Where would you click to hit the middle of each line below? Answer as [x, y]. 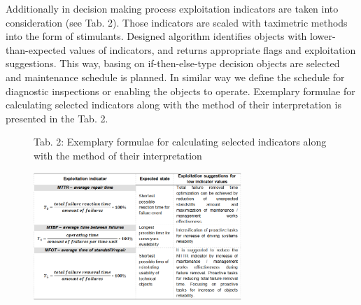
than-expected [36, 49]
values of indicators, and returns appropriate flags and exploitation [212, 49]
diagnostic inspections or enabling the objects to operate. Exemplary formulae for [180, 91]
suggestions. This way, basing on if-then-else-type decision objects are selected [173, 63]
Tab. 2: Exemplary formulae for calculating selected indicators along [180, 142]
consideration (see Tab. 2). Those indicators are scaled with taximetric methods [177, 22]
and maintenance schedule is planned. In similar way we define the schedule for [175, 77]
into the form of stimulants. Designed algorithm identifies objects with [156, 36]
